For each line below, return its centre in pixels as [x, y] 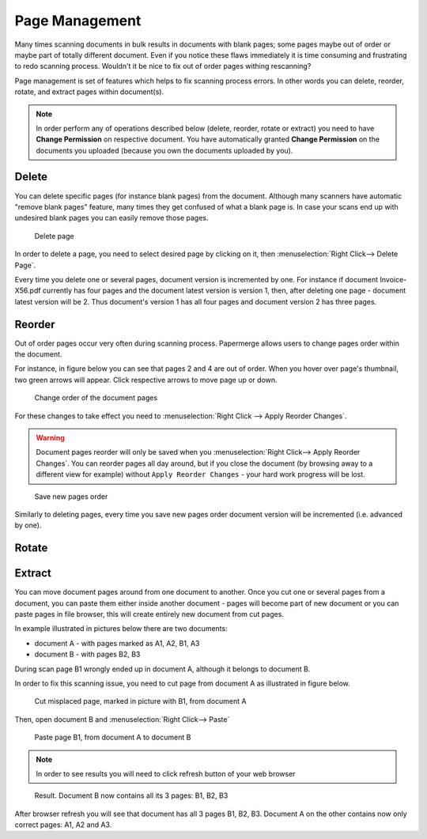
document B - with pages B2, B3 [87, 654]
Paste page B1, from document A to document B [113, 737]
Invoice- [393, 279]
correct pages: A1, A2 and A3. [63, 825]
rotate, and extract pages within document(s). [89, 92]
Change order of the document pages [96, 398]
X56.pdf [28, 291]
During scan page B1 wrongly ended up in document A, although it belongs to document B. [162, 669]
